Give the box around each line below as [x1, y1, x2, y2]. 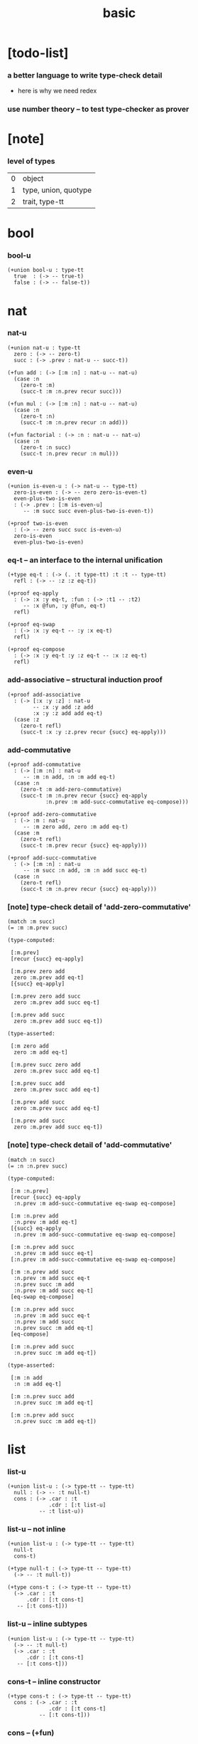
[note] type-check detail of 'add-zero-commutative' [7, 902, 192, 911]
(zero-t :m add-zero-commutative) [20, 786, 122, 793]
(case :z [13, 716, 40, 723]
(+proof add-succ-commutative [7, 855, 97, 862]
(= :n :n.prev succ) [7, 1162, 69, 1170]
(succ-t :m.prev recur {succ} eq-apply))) [20, 842, 148, 850]
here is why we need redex [17, 87, 97, 95]
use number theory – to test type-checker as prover [7, 105, 189, 115]
